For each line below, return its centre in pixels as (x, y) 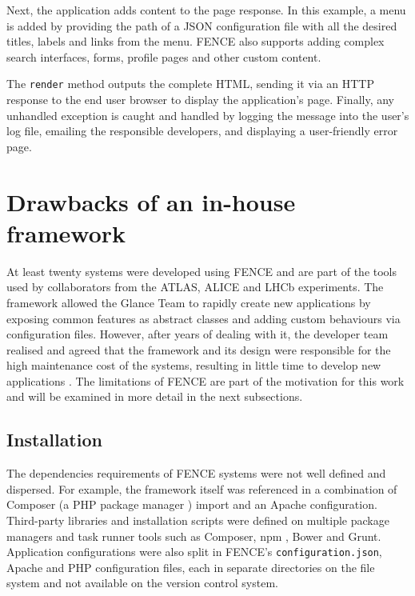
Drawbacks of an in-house (151, 201)
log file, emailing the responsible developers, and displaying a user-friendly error (202, 131)
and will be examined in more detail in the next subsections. (155, 396)
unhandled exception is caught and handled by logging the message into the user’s (208, 115)
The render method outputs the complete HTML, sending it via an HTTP (190, 84)
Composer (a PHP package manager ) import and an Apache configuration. (192, 504)
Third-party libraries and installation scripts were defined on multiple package (198, 520)
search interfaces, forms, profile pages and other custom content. (164, 56)
